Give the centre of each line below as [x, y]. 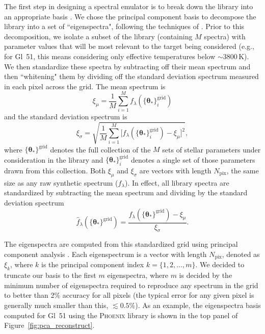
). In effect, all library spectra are [177, 182]
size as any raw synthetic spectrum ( [61, 182]
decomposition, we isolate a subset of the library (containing [98, 36]
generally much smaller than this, [56, 305]
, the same [243, 170]
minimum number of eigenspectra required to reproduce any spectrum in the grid [131, 285]
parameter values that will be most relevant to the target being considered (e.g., [129, 46]
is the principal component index [93, 264]
